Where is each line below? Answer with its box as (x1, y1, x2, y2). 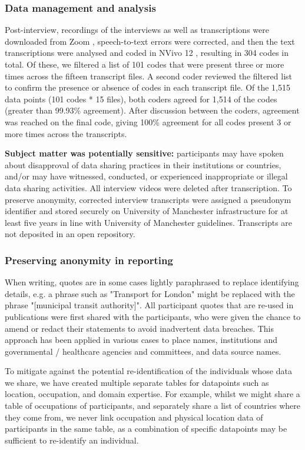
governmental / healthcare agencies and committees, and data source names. (5, 345, 281, 357)
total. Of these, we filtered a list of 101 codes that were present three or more (5, 58, 284, 70)
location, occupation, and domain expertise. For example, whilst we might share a (5, 388, 300, 400)
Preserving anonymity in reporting (5, 252, 173, 267)
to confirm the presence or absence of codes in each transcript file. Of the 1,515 (5, 81, 291, 94)
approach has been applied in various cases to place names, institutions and (5, 334, 278, 346)
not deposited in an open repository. (5, 228, 135, 240)
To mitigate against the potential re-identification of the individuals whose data (5, 365, 292, 377)
